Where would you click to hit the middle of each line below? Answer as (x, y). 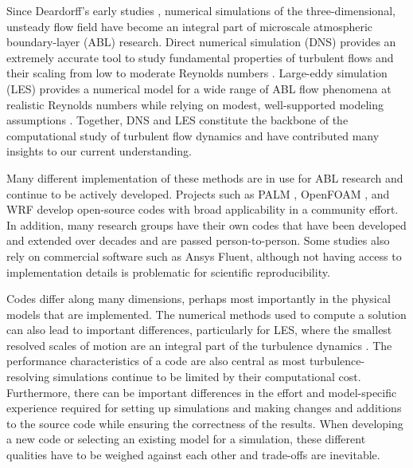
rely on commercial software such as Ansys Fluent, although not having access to (204, 256)
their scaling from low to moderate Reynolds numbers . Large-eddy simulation (197, 73)
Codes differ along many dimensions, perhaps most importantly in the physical (199, 299)
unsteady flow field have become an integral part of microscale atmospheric (190, 26)
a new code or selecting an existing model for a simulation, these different (186, 439)
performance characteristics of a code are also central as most (156, 361)
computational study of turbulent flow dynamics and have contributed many (193, 135)
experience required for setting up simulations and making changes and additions (204, 408)
